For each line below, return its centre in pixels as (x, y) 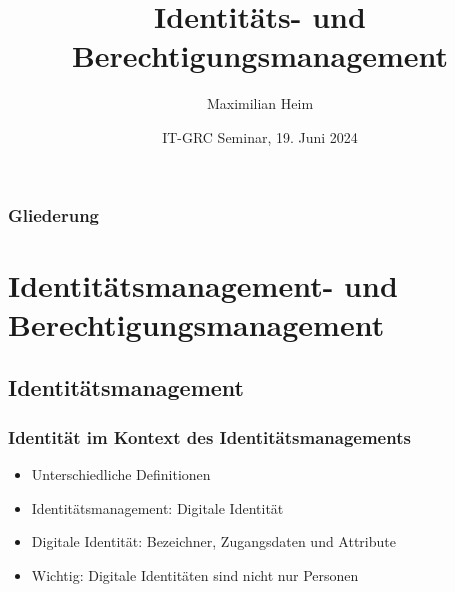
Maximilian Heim (260, 103)
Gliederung (53, 214)
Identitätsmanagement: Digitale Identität (157, 507)
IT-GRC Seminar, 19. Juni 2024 (260, 136)
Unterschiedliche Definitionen (121, 473)
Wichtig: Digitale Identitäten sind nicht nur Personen (195, 574)
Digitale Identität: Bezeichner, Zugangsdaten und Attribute (213, 541)
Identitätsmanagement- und (203, 284)
